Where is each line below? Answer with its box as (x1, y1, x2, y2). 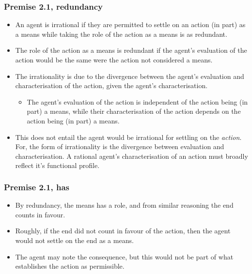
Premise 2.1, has (4, 181, 69, 193)
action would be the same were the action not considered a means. (15, 55, 213, 64)
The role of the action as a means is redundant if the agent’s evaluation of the (15, 45, 247, 55)
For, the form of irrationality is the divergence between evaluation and (15, 141, 224, 152)
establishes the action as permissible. (15, 261, 125, 271)
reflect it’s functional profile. (15, 160, 100, 170)
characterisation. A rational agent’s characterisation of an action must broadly (15, 151, 248, 161)
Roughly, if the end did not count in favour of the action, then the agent (15, 226, 231, 236)
